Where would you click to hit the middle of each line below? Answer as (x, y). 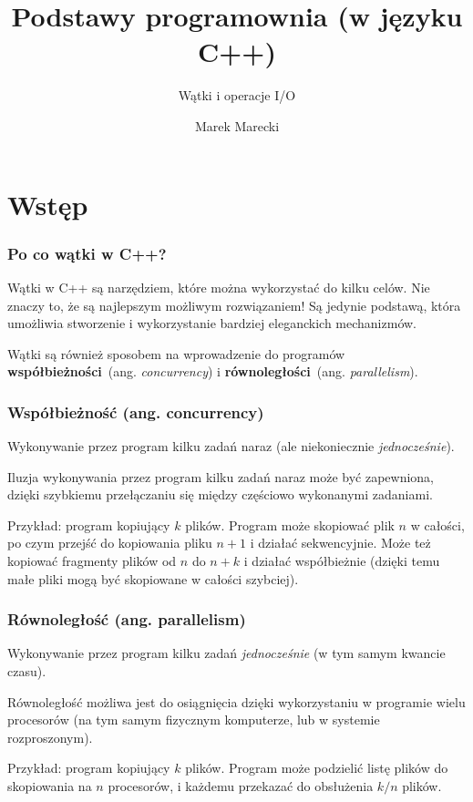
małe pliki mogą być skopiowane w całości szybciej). (153, 578)
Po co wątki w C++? (87, 253)
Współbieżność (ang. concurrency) (136, 411)
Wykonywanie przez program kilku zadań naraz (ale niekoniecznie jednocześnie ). (231, 446)
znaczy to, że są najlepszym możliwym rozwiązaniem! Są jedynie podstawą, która (234, 305)
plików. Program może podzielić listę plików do (317, 768)
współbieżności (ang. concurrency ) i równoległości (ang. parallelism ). (213, 371)
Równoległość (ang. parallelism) (127, 619)
